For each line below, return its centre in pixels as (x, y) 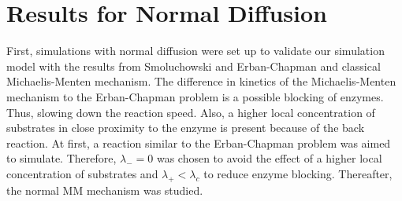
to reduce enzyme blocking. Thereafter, (298, 173)
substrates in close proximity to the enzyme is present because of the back (186, 128)
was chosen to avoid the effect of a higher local (269, 158)
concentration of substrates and (82, 173)
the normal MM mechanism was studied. (105, 190)
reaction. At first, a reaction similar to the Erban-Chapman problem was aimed (199, 143)
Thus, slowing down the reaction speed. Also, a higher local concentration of (191, 112)
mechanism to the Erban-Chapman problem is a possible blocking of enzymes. (195, 96)
